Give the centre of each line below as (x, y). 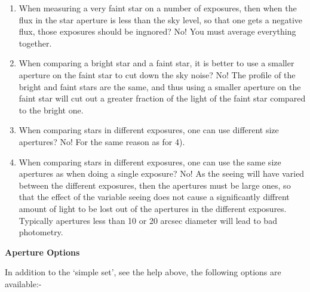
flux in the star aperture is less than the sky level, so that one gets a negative (161, 19)
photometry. (41, 232)
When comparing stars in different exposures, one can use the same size (150, 162)
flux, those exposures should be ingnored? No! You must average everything (157, 31)
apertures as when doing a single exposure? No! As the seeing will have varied (162, 173)
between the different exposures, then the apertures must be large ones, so (155, 185)
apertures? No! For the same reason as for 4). (102, 141)
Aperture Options (42, 252)
